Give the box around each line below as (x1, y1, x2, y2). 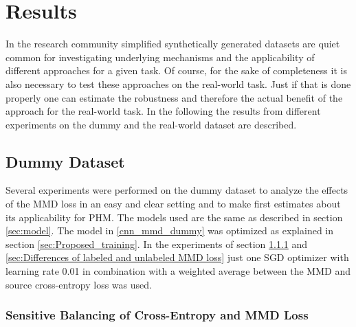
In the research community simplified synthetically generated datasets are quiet (5, 36, 340, 51)
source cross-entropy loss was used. (5, 277, 152, 291)
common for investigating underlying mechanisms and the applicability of (5, 49, 315, 64)
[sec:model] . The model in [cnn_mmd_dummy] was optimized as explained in (5, 223, 334, 238)
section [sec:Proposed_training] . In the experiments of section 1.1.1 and (5, 236, 308, 251)
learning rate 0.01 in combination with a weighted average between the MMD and (5, 264, 351, 278)
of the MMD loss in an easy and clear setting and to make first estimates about (5, 196, 341, 211)
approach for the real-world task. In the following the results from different (5, 104, 321, 118)
